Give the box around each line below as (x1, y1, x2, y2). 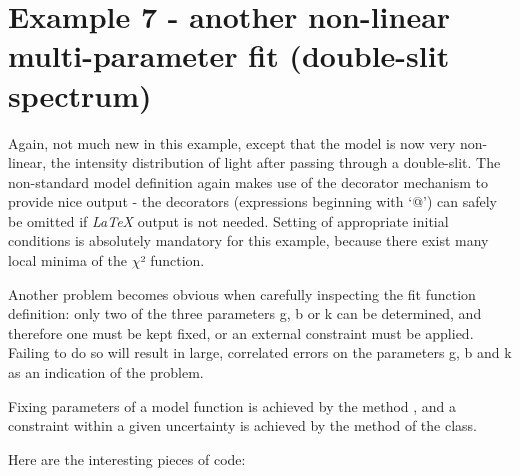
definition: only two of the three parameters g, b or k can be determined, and (8, 303, 482, 324)
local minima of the (8, 250, 127, 271)
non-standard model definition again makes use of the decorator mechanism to (8, 171, 488, 192)
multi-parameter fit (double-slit (8, 35, 450, 76)
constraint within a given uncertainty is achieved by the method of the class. (8, 415, 478, 436)
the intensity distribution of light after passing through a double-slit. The (50, 152, 501, 173)
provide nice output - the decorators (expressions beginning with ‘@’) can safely (8, 191, 498, 212)
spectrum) (8, 74, 152, 115)
